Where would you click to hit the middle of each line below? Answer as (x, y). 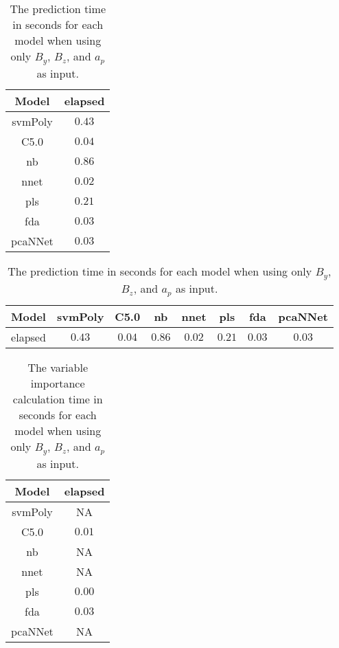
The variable (58, 367)
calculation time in (58, 399)
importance (58, 383)
